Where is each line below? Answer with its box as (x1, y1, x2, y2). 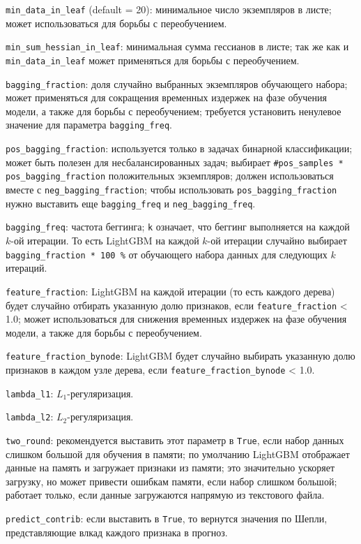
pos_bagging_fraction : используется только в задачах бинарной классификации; (6, 141, 353, 156)
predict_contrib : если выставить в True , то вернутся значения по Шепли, (6, 511, 328, 525)
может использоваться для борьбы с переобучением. (6, 15, 227, 30)
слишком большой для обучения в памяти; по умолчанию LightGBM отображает (6, 446, 350, 461)
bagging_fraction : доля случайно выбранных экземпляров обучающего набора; (6, 76, 348, 91)
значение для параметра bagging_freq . (6, 117, 172, 132)
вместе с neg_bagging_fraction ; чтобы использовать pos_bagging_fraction (6, 182, 337, 197)
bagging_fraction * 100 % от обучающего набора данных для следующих (6, 247, 328, 261)
